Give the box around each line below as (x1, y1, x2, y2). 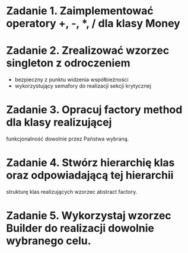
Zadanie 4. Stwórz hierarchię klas (6, 156, 175, 169)
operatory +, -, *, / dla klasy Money (6, 17, 181, 30)
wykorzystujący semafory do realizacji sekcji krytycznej (14, 82, 151, 89)
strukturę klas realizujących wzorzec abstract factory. (6, 188, 138, 195)
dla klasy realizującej (6, 116, 112, 129)
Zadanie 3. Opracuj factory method (6, 103, 183, 117)
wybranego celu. (6, 234, 91, 248)
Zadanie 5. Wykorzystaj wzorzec (6, 209, 172, 223)
